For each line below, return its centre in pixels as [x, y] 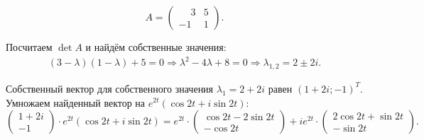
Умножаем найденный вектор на [76, 102]
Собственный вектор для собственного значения [110, 88]
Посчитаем [29, 47]
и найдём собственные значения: [156, 47]
